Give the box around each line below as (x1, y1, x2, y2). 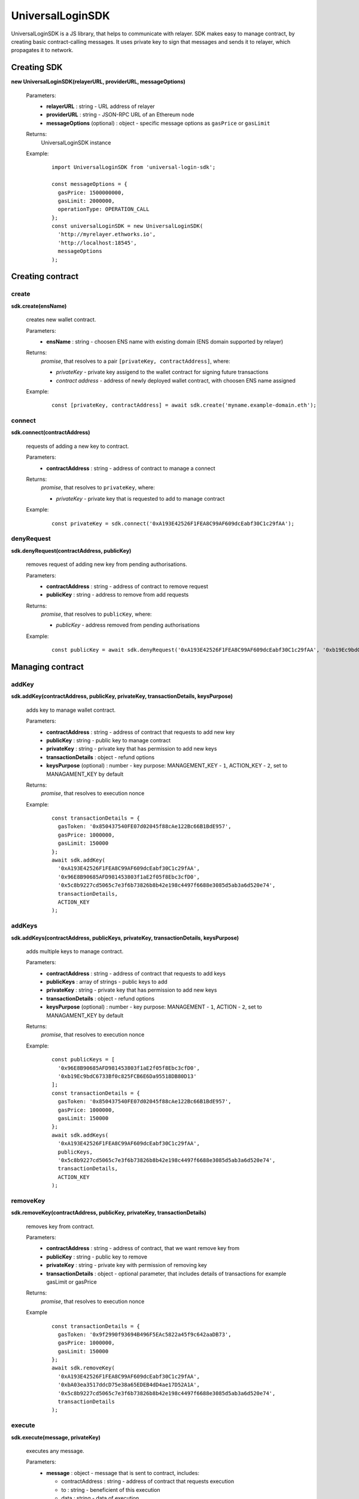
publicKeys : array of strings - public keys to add (46, 978, 168, 986)
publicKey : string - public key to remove (46, 1253, 148, 1260)
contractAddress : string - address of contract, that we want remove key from (46, 1245, 239, 1252)
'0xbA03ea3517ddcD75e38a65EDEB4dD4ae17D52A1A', (57, 1381, 200, 1388)
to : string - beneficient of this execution (61, 1486, 161, 1493)
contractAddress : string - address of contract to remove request (46, 582, 209, 590)
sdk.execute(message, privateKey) (11, 1434, 101, 1441)
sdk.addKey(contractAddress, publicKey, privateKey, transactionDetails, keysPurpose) (11, 693, 233, 700)
